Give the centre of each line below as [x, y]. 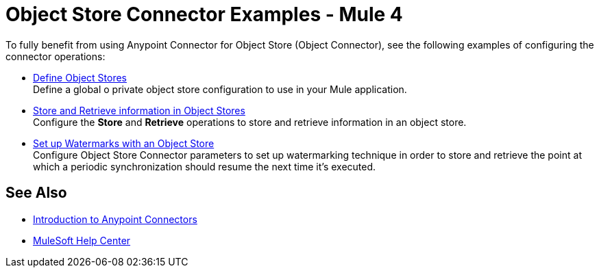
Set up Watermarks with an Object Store [124, 143]
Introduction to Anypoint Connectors [115, 219]
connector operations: [56, 56]
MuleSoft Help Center [82, 240]
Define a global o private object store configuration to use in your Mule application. [220, 89]
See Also [36, 193]
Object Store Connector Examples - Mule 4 [204, 14]
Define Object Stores [80, 77]
